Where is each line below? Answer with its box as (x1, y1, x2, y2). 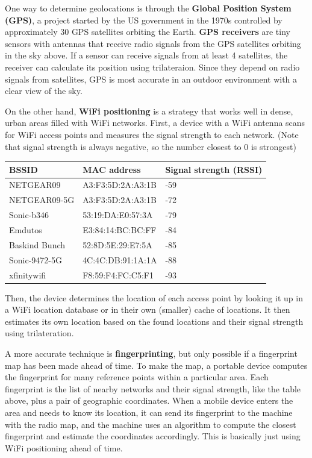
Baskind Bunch (9, 238, 66, 251)
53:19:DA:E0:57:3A (83, 209, 153, 221)
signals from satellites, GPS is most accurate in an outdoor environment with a (5, 72, 298, 85)
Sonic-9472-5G (9, 253, 62, 266)
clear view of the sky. (5, 84, 83, 97)
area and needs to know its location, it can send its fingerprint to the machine (5, 406, 293, 418)
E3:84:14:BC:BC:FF (83, 224, 157, 236)
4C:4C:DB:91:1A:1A (83, 253, 157, 266)
